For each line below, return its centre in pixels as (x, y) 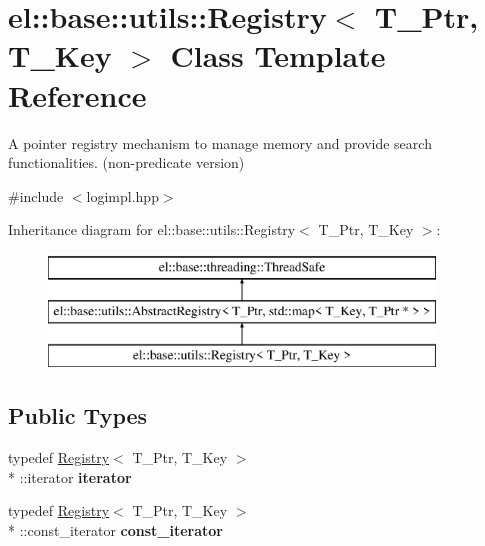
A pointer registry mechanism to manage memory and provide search (220, 142)
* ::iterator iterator (70, 476)
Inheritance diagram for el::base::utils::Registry (152, 229)
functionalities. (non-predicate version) (126, 162)
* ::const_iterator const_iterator (115, 529)
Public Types (78, 415)
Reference (77, 94)
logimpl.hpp (122, 195)
